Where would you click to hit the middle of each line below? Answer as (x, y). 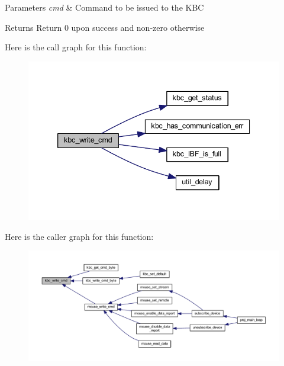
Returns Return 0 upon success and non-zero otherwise (105, 27)
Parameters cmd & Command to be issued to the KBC (104, 7)
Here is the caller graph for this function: (79, 236)
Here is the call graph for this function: (76, 47)
